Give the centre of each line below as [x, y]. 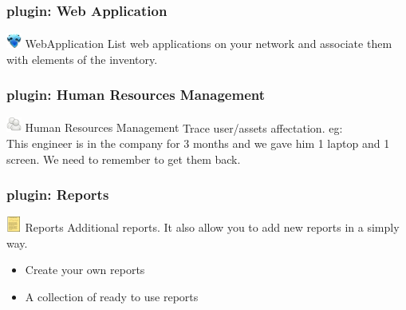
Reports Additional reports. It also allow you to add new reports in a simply [212, 227]
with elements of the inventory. [82, 59]
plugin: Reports [58, 195]
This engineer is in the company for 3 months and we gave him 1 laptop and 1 [198, 143]
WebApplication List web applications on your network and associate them [209, 44]
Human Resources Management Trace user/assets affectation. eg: [184, 127]
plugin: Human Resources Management [136, 95]
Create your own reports [85, 270]
